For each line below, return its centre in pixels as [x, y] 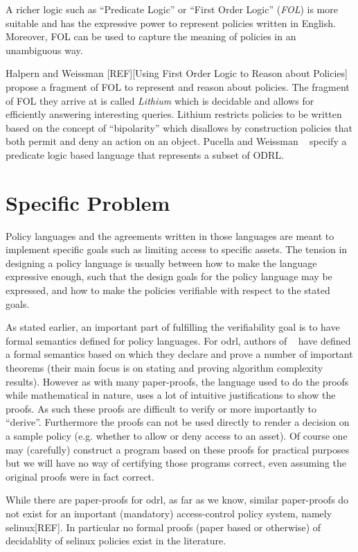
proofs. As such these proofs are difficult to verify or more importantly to [161, 408]
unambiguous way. [44, 50]
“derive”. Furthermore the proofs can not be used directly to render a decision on [178, 422]
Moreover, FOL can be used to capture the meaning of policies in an [151, 36]
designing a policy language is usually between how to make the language [161, 262]
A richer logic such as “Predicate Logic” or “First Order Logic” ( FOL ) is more [172, 9]
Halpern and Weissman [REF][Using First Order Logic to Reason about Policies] [177, 73]
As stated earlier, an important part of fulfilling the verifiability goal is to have [173, 327]
